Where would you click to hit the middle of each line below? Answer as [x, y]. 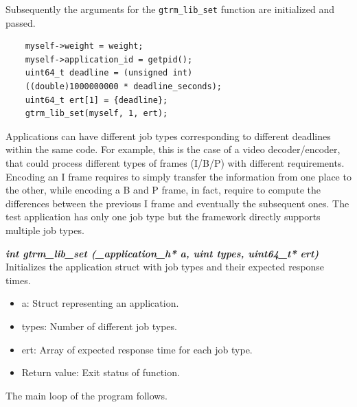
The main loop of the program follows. [87, 395]
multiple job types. [45, 230]
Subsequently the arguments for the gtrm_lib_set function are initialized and [170, 9]
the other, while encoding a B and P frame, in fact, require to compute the [163, 190]
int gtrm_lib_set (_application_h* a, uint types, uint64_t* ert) [162, 253]
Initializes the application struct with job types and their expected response [165, 267]
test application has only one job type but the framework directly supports [163, 217]
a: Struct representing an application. [100, 303]
